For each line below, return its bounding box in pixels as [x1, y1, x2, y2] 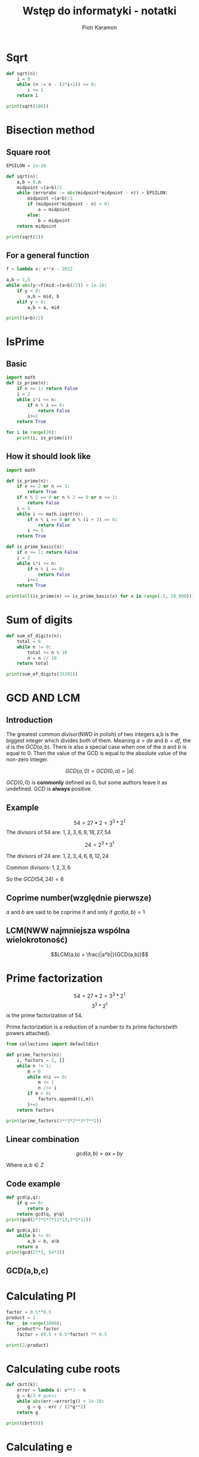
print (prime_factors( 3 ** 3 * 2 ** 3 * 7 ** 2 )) [6, 1118, 102, 1124]
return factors [17, 1107, 54, 1113]
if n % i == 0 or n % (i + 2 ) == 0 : [27, 516, 118, 522]
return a [17, 1244, 38, 1250]
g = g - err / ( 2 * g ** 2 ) [27, 1404, 86, 1409]
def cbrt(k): [6, 1382, 38, 1388]
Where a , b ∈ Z [6, 1162, 44, 1169]
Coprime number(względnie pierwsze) [6, 893, 152, 903]
